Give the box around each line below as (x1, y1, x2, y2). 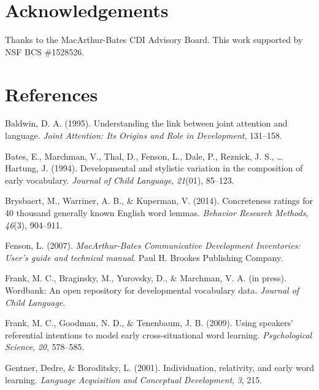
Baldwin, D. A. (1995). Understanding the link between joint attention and (5, 117, 288, 130)
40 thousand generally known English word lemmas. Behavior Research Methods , (5, 206, 309, 219)
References (5, 81, 98, 106)
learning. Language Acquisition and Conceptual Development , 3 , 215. (5, 373, 263, 386)
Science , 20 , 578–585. (5, 340, 85, 353)
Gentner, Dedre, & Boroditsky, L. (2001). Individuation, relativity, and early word (5, 361, 314, 373)
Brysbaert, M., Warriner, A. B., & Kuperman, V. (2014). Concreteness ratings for (5, 194, 313, 207)
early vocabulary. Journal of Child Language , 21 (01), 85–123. (5, 173, 234, 186)
